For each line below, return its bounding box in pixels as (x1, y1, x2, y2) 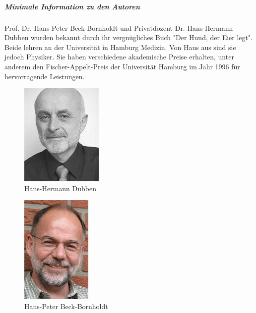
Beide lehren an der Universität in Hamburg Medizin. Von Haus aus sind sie (4, 42, 236, 52)
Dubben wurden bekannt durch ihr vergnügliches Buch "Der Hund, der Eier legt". (4, 32, 253, 43)
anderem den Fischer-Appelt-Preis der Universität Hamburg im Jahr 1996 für (4, 61, 240, 71)
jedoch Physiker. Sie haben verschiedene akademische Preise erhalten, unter (4, 52, 234, 62)
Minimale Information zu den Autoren (4, 1, 140, 11)
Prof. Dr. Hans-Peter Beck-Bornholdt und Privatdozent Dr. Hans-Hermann (4, 22, 233, 33)
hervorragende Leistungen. (4, 71, 85, 81)
